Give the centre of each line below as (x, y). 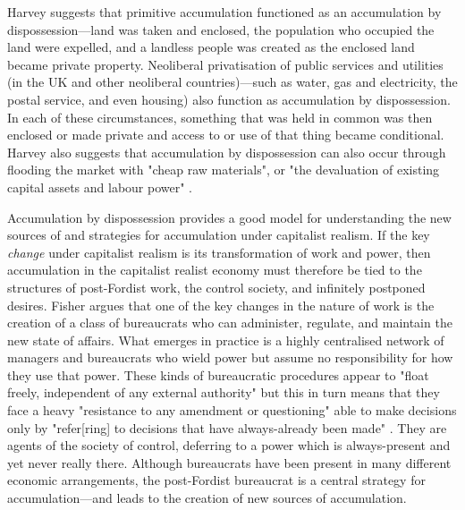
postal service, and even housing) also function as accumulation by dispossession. (229, 99)
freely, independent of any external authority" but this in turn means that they (224, 392)
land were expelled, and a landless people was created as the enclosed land (211, 47)
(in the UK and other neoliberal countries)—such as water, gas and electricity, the (232, 82)
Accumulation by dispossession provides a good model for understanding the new (229, 217)
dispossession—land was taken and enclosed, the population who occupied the (221, 29)
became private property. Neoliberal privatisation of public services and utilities (225, 64)
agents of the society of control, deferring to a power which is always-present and (229, 445)
